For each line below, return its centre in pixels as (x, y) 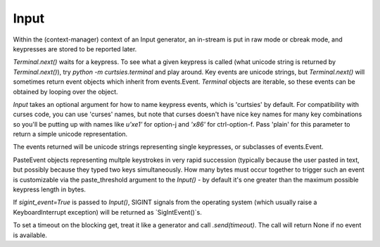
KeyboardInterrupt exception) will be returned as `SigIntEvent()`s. (107, 212)
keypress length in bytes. (49, 189)
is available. (30, 235)
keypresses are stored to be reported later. (75, 49)
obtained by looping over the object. (66, 91)
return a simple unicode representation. (70, 134)
